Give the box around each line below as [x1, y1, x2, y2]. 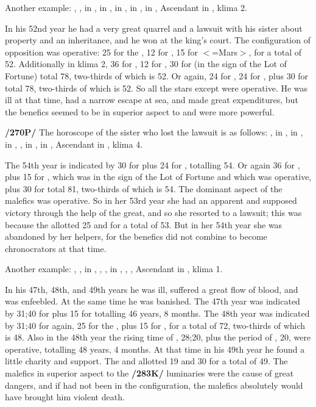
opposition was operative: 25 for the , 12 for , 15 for [5, 45, 198, 58]
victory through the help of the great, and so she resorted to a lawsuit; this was [5, 206, 302, 218]
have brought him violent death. [5, 391, 125, 403]
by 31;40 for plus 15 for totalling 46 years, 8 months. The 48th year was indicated [5, 307, 310, 320]
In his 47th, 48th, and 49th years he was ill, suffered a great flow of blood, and [5, 283, 298, 295]
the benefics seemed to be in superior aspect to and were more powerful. [5, 105, 275, 118]
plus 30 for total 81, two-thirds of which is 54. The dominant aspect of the [5, 182, 283, 195]
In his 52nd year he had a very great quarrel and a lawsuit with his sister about [5, 21, 303, 34]
